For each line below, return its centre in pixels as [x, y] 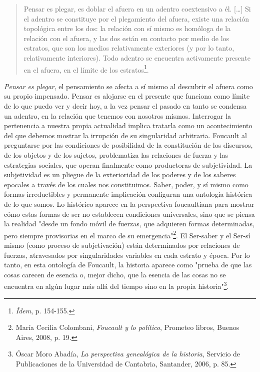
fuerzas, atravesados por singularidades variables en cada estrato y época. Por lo [127, 255]
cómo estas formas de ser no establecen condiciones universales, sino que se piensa [129, 214]
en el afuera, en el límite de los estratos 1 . [86, 69]
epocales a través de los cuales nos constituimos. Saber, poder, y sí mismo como [126, 184]
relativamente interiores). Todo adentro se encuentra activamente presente [137, 57]
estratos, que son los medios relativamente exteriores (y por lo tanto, [129, 48]
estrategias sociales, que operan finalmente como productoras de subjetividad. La [128, 164]
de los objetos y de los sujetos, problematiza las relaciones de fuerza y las [116, 154]
